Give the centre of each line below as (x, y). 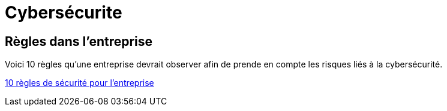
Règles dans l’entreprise (79, 41)
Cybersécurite (64, 13)
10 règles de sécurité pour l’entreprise (79, 83)
